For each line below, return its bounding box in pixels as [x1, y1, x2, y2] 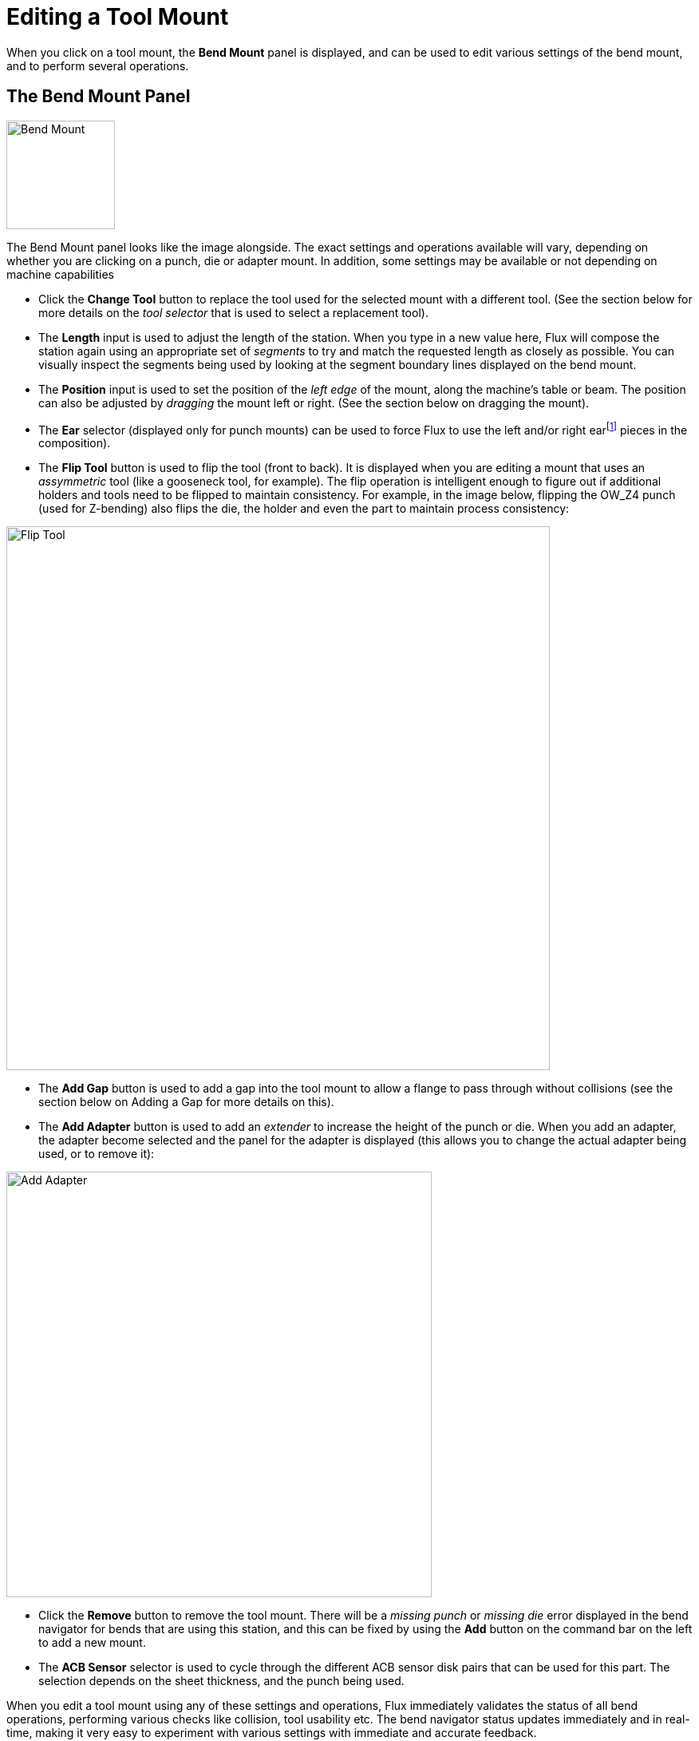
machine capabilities [6, 267, 114, 281]
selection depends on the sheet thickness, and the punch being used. [38, 1674, 405, 1688]
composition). [38, 436, 111, 450]
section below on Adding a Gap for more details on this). [38, 1095, 334, 1109]
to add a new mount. [38, 1636, 146, 1650]
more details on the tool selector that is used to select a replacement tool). [38, 305, 428, 319]
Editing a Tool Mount [6, 3, 229, 30]
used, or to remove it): [38, 1147, 155, 1161]
